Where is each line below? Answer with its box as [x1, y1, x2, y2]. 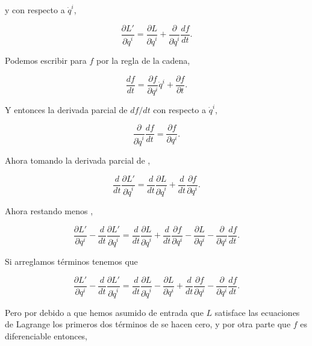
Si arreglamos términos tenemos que [5, 255, 138, 268]
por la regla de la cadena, [96, 54, 190, 67]
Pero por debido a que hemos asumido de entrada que [5, 306, 204, 318]
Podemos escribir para [5, 54, 87, 67]
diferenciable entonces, [5, 329, 88, 342]
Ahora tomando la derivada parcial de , [5, 153, 151, 166]
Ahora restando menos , [5, 205, 93, 217]
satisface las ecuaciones [214, 306, 300, 318]
